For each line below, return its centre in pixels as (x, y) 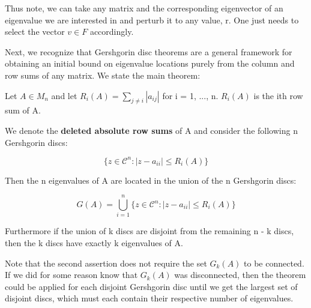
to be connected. (274, 263)
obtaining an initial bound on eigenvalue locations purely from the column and (150, 63)
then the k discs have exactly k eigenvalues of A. (94, 242)
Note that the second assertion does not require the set (106, 263)
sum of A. (23, 110)
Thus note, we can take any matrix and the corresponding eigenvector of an (144, 8)
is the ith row (278, 95)
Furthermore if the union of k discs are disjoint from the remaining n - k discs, (149, 231)
